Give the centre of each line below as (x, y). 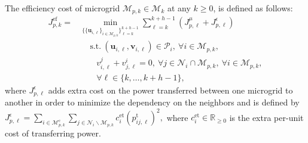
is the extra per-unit (266, 117)
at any (179, 8)
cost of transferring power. (53, 133)
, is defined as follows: (253, 8)
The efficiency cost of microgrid (62, 8)
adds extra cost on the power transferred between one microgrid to (170, 90)
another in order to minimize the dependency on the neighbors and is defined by (152, 102)
